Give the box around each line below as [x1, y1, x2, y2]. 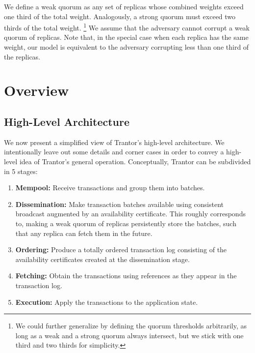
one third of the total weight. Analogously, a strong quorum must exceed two [4, 11, 236, 21]
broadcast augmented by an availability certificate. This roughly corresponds [15, 208, 246, 219]
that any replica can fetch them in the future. [15, 228, 153, 238]
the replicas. [4, 51, 41, 61]
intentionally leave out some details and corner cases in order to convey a [4, 147, 224, 157]
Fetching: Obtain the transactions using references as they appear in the [15, 270, 237, 281]
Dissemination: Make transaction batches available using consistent [15, 199, 224, 209]
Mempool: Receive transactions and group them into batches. [15, 182, 205, 193]
